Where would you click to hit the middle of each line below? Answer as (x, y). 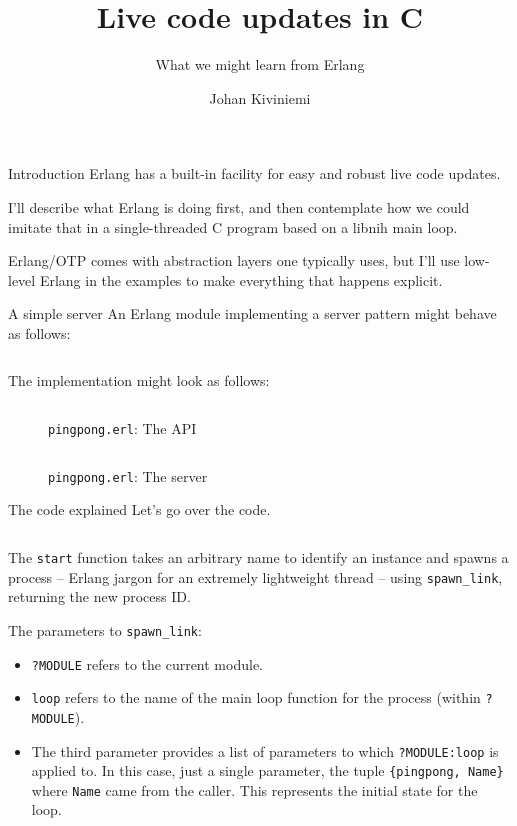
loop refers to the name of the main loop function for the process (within (256, 697)
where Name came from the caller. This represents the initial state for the (254, 789)
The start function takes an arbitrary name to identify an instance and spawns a (258, 556)
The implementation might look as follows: (139, 380)
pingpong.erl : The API (122, 428)
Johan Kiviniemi (260, 97)
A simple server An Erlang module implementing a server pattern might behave (252, 313)
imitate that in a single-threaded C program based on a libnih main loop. (233, 226)
